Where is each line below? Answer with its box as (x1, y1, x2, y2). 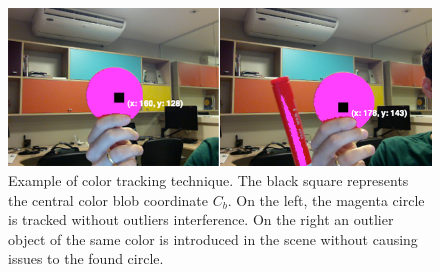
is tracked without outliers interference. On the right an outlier (8, 209, 394, 230)
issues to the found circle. (8, 248, 164, 269)
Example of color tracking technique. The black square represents (8, 169, 409, 190)
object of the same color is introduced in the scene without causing (8, 228, 418, 249)
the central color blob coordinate (8, 189, 209, 210)
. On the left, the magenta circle (227, 189, 425, 210)
